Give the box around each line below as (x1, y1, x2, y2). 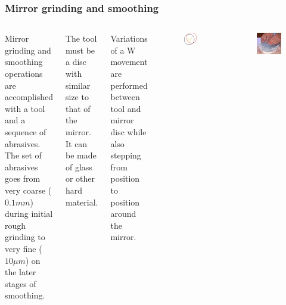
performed (110, 79, 148, 91)
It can (65, 137, 88, 150)
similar (65, 79, 91, 91)
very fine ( (5, 242, 42, 254)
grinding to (5, 231, 45, 243)
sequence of (5, 125, 46, 138)
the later (5, 266, 36, 278)
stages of (5, 277, 36, 290)
